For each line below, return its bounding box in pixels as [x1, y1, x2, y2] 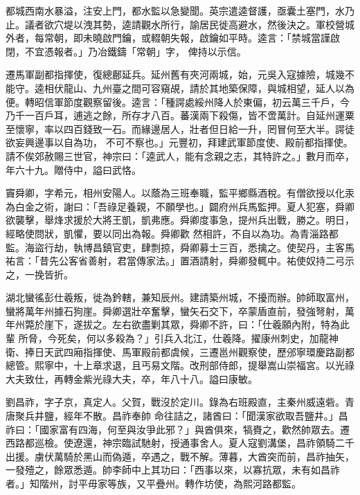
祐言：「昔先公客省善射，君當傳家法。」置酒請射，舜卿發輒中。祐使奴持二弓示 [6, 253, 354, 268]
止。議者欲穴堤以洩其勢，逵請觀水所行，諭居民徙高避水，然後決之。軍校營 [6, 17, 345, 31]
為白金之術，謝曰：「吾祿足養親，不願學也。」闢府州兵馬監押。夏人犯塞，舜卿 [6, 199, 354, 213]
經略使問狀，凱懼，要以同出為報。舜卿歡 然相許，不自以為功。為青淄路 [6, 226, 329, 240]
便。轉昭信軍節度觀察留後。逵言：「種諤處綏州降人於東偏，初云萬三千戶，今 [6, 94, 350, 109]
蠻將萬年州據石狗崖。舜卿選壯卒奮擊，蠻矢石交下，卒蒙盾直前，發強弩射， [6, 303, 345, 318]
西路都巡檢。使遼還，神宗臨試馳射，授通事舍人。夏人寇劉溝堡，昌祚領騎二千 [6, 435, 354, 450]
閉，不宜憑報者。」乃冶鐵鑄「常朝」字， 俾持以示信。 [6, 44, 246, 58]
